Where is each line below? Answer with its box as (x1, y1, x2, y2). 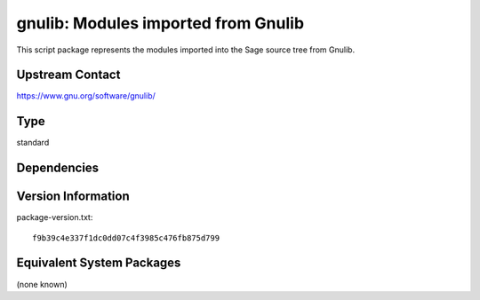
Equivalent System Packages (16, 256, 181, 271)
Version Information (16, 189, 130, 204)
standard (16, 138, 50, 148)
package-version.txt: (16, 212, 93, 223)
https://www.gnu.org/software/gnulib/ (16, 91, 156, 101)
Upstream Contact (16, 67, 121, 83)
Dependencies (16, 161, 100, 176)
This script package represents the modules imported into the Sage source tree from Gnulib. (16, 44, 356, 55)
